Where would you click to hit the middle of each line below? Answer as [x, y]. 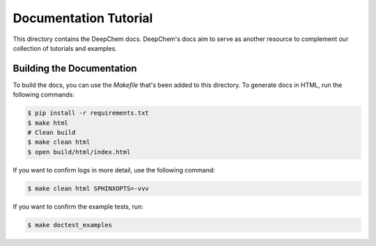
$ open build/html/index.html [79, 152]
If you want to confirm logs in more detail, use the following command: [114, 170]
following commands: [44, 95]
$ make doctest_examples [70, 225]
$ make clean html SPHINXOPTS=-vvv [88, 188]
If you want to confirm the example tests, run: [78, 206]
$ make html [48, 123]
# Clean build [52, 132]
